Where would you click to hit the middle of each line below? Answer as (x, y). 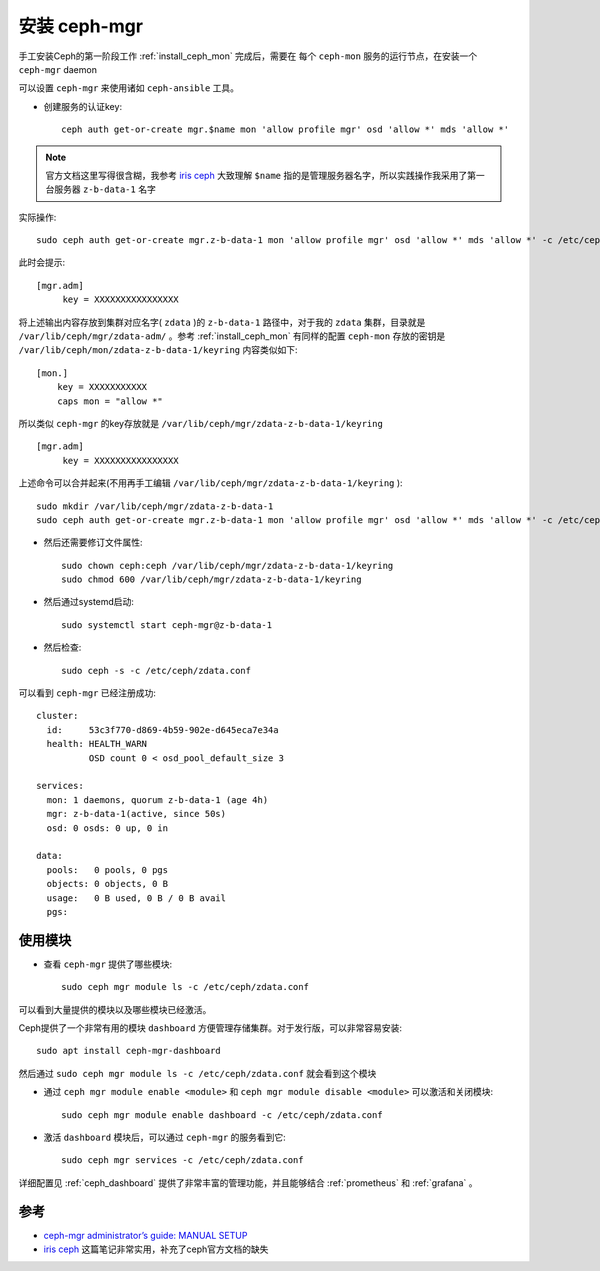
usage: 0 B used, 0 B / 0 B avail (136, 898)
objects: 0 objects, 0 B (107, 884)
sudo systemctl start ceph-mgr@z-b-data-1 (167, 624)
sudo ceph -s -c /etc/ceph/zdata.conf (156, 670)
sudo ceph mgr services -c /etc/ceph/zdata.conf (182, 1160)
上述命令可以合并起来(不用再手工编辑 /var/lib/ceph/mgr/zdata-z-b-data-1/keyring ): (211, 483)
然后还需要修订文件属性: (93, 542)
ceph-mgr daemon (57, 69)
